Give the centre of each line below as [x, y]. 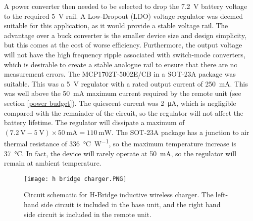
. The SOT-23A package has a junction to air [180, 132]
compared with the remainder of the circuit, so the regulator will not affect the [124, 112]
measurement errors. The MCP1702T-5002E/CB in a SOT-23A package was [120, 74]
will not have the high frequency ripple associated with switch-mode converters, [125, 54]
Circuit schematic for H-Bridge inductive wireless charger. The [119, 195]
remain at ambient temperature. [53, 163]
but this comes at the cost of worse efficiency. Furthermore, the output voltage [123, 45]
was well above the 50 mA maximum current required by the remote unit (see [123, 93]
